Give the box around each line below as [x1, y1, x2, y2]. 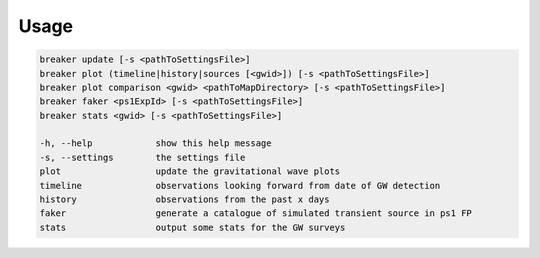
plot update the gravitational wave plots [39, 166, 341, 177]
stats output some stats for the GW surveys [39, 221, 346, 233]
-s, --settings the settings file [39, 151, 246, 163]
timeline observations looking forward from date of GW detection [39, 180, 441, 191]
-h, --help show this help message [39, 138, 272, 149]
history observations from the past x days [39, 194, 330, 205]
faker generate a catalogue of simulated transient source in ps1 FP [39, 208, 472, 219]
